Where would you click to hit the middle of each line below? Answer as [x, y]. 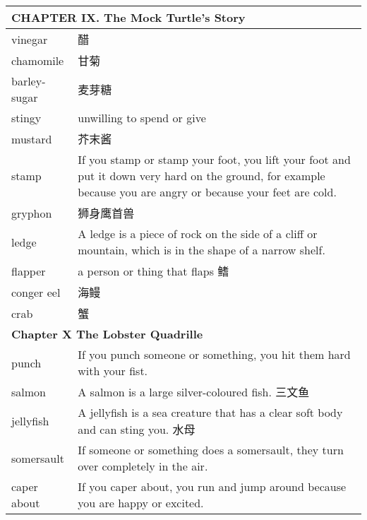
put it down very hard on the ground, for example [201, 176]
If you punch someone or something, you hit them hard [214, 354]
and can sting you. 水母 [137, 429]
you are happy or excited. [141, 503]
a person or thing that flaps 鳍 [154, 271]
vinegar [30, 39]
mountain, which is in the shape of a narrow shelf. [201, 250]
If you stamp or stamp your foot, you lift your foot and [214, 159]
